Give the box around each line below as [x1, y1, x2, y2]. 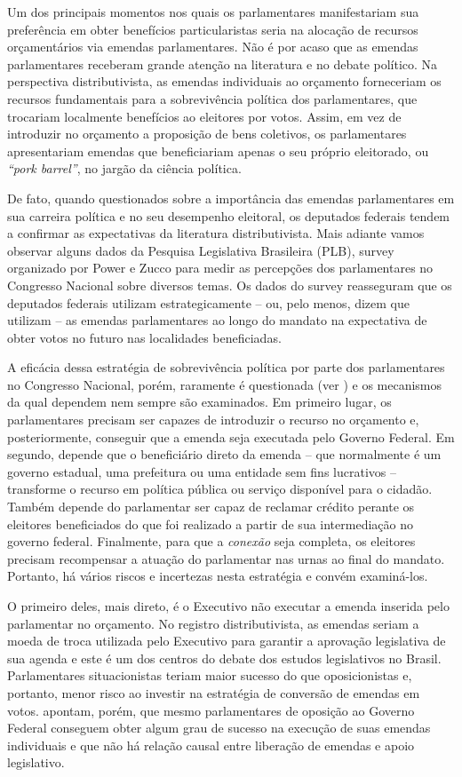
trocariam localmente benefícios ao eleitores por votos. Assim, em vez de [7, 107, 402, 125]
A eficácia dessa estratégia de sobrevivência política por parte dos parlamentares [7, 358, 445, 377]
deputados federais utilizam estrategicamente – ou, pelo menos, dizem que [7, 293, 410, 312]
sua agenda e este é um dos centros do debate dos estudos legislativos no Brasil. [7, 648, 442, 667]
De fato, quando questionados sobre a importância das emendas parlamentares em [7, 188, 455, 207]
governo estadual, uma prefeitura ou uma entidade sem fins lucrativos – [7, 462, 396, 480]
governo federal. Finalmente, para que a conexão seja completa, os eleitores [7, 532, 416, 551]
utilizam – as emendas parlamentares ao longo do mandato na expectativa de [7, 311, 427, 329]
